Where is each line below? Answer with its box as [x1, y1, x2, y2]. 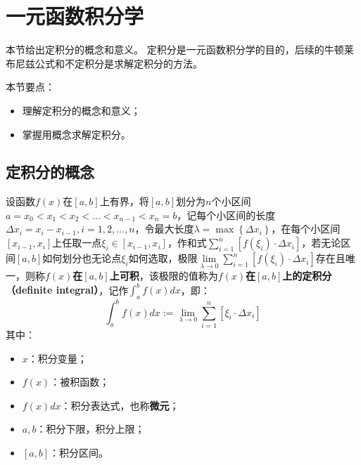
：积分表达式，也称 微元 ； [61, 398, 179, 412]
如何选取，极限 [128, 251, 198, 266]
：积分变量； [27, 351, 87, 365]
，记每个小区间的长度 [177, 207, 276, 222]
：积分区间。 [49, 445, 109, 459]
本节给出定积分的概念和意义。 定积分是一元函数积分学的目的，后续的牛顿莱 [6, 42, 354, 57]
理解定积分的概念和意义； [22, 103, 141, 117]
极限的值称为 [158, 268, 218, 283]
